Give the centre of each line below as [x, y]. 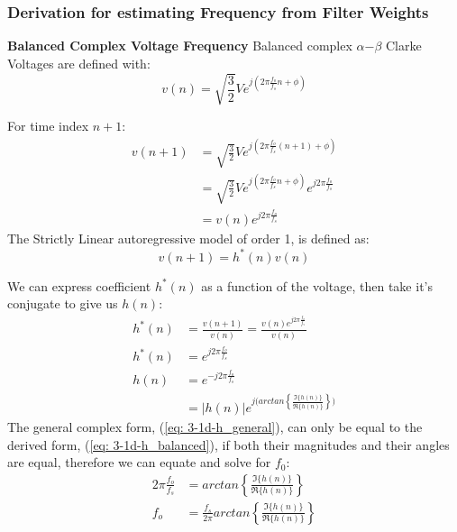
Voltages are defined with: [79, 63]
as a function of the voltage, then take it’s [317, 285]
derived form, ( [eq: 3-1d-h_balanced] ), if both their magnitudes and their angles [228, 444]
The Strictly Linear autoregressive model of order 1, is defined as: [188, 238]
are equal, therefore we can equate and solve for [139, 462]
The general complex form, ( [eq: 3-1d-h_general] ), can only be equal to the [215, 426]
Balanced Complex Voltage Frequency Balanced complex [180, 46]
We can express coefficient [79, 285]
